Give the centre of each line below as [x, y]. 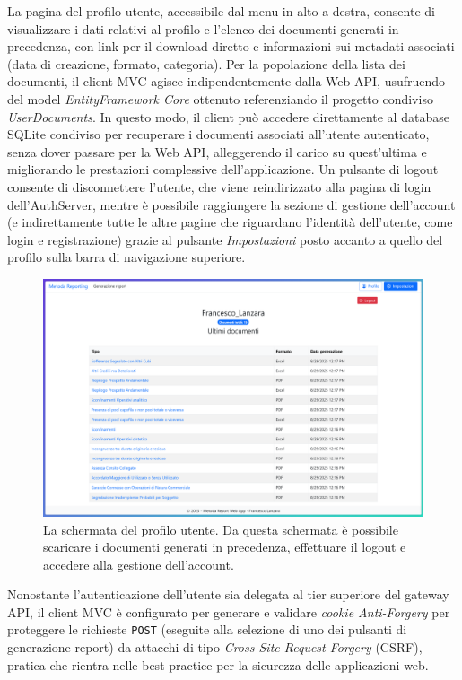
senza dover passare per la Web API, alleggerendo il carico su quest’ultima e [217, 151]
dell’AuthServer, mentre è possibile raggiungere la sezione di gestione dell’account [231, 204]
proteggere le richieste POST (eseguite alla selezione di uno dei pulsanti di [207, 629]
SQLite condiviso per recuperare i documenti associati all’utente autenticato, [218, 134]
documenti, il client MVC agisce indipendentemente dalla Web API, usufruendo [227, 81]
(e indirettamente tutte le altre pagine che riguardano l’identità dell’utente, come [230, 222]
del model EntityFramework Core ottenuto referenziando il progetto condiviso [220, 98]
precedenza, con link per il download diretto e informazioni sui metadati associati [231, 46]
